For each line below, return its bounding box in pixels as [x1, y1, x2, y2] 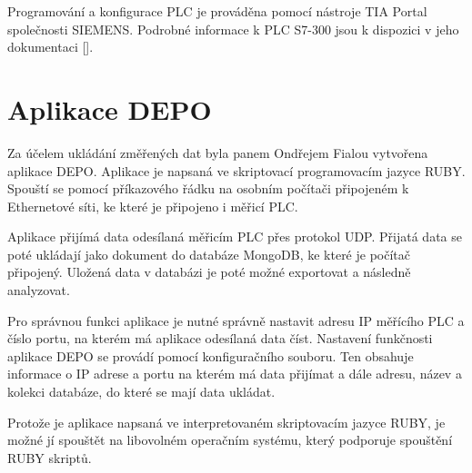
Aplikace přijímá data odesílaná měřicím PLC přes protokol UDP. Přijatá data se [7, 227, 462, 246]
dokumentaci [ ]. [7, 37, 94, 56]
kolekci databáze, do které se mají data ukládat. [7, 382, 276, 401]
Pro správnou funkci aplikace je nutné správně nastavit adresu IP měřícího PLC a [7, 310, 465, 330]
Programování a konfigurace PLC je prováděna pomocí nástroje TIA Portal [7, 2, 427, 20]
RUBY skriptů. [7, 448, 92, 467]
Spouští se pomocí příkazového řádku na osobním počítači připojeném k [7, 179, 409, 198]
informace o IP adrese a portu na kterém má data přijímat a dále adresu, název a [7, 364, 462, 383]
